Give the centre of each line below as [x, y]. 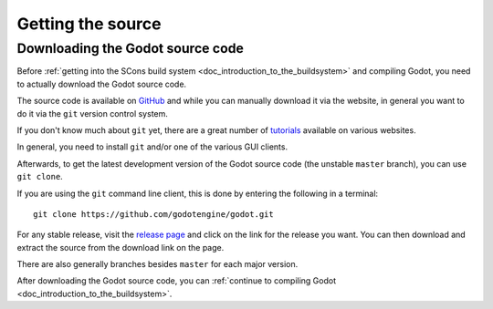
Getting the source [89, 24]
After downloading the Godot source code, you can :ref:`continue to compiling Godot [177, 281]
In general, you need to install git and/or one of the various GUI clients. [152, 147]
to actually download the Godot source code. [102, 84]
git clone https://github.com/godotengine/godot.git [153, 214]
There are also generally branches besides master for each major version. [157, 264]
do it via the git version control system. [93, 113]
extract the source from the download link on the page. [121, 247]
